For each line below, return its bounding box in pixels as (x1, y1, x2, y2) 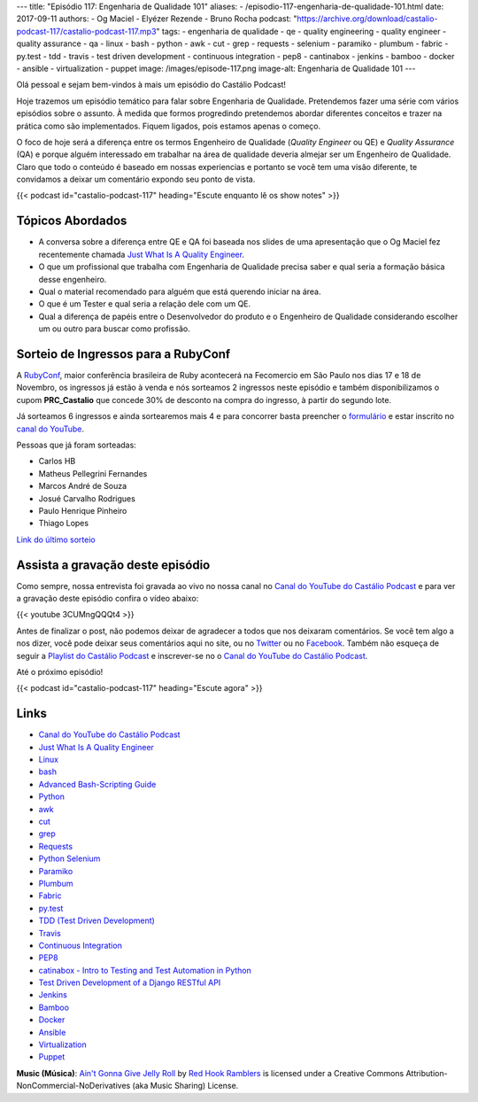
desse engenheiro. (38, 274, 107, 284)
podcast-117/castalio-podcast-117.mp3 (16, 26, 157, 36)
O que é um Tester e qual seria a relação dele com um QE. (38, 299, 251, 309)
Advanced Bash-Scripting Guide (38, 779, 157, 789)
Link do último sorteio (16, 534, 96, 545)
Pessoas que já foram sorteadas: (16, 439, 136, 450)
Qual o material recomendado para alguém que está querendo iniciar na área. (38, 286, 321, 297)
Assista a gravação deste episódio (16, 557, 211, 572)
